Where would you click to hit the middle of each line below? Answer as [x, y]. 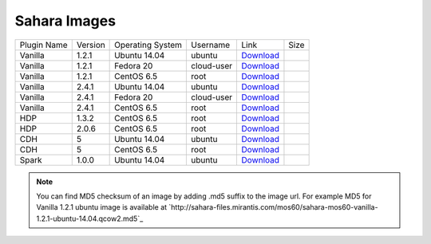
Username [211, 45]
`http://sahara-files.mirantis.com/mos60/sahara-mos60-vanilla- [273, 207]
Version [91, 45]
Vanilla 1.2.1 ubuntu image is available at [102, 207]
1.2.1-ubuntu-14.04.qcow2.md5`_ [90, 218]
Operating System [148, 45]
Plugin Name [43, 45]
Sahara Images [65, 21]
